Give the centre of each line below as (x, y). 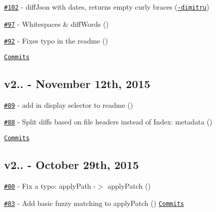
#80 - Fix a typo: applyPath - (50, 186)
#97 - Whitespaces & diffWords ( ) (57, 24)
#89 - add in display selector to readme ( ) (69, 104)
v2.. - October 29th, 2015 (71, 165)
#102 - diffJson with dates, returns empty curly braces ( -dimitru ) (107, 7)
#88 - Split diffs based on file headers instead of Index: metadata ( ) (108, 122)
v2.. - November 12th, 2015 (77, 84)
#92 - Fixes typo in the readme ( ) (56, 41)
